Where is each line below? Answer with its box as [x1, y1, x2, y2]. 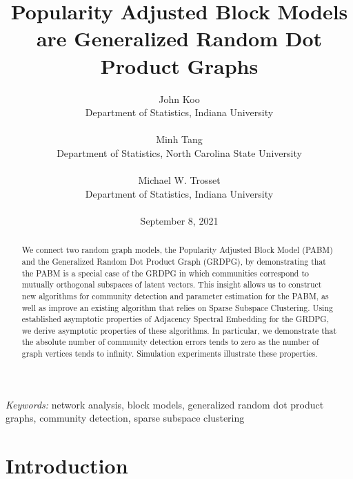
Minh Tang [156, 132, 203, 147]
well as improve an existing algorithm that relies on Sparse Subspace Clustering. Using [21, 301, 333, 313]
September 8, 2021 [140, 213, 219, 227]
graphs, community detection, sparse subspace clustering [6, 411, 245, 425]
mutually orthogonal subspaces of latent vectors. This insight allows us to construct [21, 279, 322, 290]
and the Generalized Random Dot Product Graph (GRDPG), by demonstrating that [21, 255, 326, 267]
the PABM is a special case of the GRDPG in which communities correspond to [21, 267, 310, 279]
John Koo [159, 91, 200, 106]
